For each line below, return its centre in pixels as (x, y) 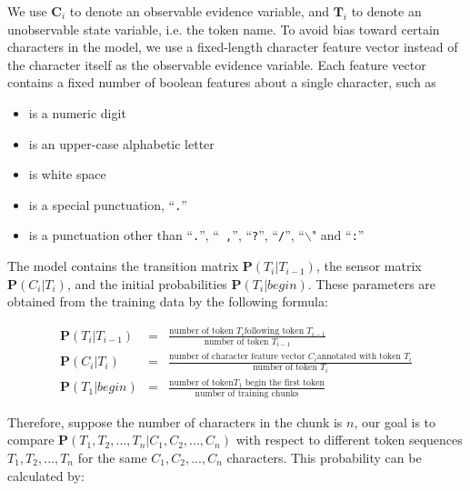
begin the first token (285, 382)
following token (274, 331)
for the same (112, 457)
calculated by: (46, 475)
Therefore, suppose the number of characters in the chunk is (175, 421)
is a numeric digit (77, 112)
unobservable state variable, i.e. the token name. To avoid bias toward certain (224, 29)
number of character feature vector (237, 357)
